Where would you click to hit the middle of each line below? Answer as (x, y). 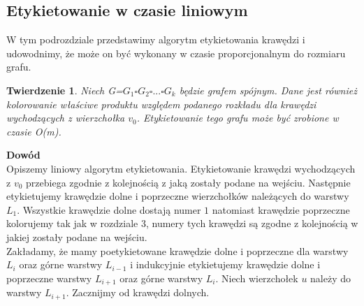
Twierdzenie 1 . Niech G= (65, 90)
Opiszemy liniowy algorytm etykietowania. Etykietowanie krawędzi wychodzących (181, 168)
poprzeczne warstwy (49, 278)
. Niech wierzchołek (257, 278)
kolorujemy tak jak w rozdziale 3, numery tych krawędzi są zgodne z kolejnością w (182, 223)
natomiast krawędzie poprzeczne (281, 209)
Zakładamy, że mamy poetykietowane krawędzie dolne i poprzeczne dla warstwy (177, 250)
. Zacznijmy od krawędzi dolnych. (138, 292)
